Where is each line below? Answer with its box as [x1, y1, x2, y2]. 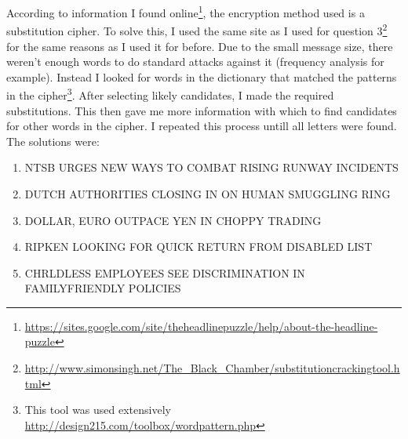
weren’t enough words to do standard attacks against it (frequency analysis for [6, 53, 384, 70]
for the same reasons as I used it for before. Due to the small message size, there [6, 38, 393, 54]
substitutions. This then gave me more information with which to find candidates [6, 102, 397, 118]
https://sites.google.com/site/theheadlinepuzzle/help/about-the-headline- [24, 317, 378, 334]
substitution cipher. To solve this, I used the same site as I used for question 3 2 [6, 20, 388, 38]
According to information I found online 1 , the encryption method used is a [6, 2, 365, 20]
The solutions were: [6, 132, 100, 149]
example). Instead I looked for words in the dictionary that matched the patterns [6, 68, 397, 85]
